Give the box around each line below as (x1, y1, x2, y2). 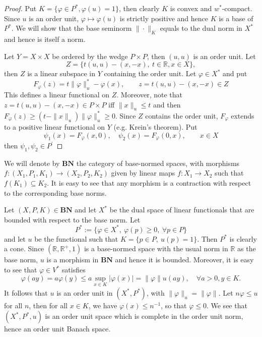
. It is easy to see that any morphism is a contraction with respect (47, 177, 251, 188)
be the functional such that (34, 233, 118, 244)
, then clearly (119, 3, 160, 13)
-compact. (222, 3, 252, 13)
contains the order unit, (145, 110, 218, 121)
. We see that (206, 300, 247, 310)
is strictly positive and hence (119, 13, 209, 23)
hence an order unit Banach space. (4, 323, 111, 334)
